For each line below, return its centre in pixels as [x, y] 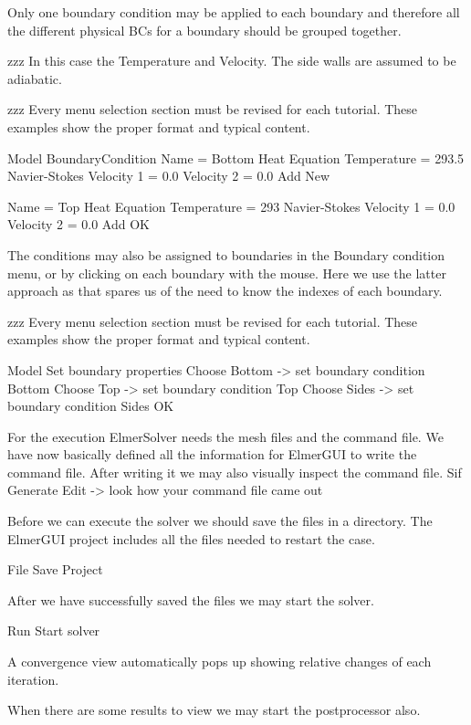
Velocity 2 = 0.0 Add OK [78, 224]
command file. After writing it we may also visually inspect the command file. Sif [235, 472]
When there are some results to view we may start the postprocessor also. [214, 710]
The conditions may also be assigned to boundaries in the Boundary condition [226, 254]
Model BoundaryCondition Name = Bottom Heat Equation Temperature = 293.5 [236, 158]
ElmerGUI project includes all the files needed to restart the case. [191, 538]
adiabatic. [35, 78]
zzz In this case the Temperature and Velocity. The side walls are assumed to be [232, 61]
